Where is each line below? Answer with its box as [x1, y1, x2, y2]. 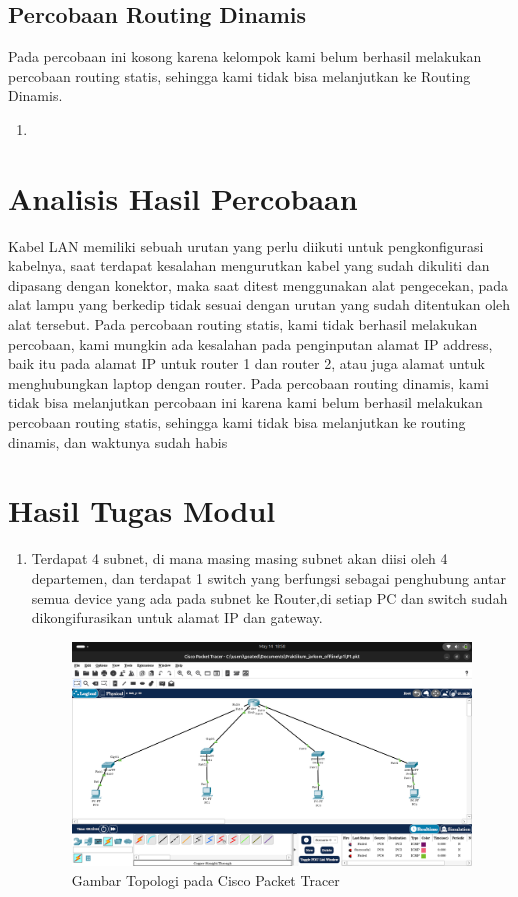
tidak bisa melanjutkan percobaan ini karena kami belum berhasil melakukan [8, 392, 483, 413]
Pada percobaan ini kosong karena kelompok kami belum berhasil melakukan [8, 46, 482, 67]
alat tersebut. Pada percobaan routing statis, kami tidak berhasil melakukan [8, 314, 478, 335]
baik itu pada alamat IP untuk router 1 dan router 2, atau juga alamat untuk [8, 353, 485, 374]
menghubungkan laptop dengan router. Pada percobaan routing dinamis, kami [8, 372, 489, 393]
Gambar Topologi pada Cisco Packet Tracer [71, 870, 340, 891]
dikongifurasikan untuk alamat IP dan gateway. [31, 607, 323, 628]
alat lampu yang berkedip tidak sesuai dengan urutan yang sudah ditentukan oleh [8, 294, 511, 315]
